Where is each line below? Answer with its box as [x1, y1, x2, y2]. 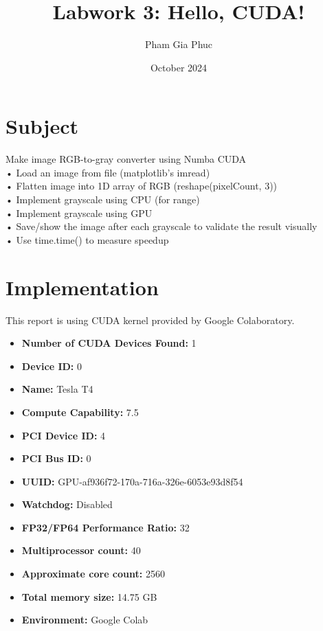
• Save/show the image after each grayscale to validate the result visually [5, 219, 318, 233]
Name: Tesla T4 [21, 382, 93, 396]
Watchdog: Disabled [21, 497, 113, 512]
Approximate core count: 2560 [21, 566, 165, 581]
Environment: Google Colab [21, 612, 148, 627]
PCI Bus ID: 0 [21, 451, 91, 466]
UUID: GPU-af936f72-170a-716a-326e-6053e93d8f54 [21, 474, 243, 488]
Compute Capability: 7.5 [21, 404, 139, 419]
